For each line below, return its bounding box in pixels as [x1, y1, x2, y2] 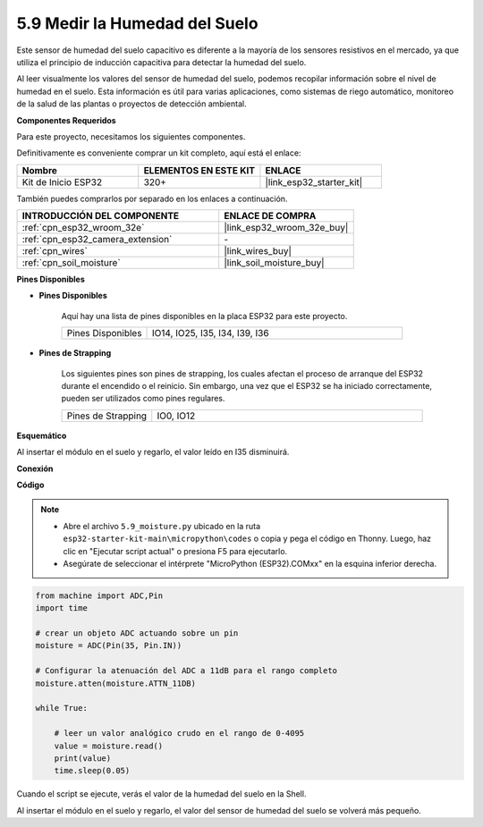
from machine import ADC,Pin [35, 590, 164, 601]
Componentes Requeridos [16, 114, 116, 125]
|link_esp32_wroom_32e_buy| [224, 222, 349, 234]
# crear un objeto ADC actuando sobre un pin [35, 629, 239, 638]
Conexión [16, 463, 54, 474]
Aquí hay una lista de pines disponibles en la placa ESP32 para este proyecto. [61, 310, 348, 321]
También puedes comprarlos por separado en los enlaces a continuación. [16, 193, 288, 204]
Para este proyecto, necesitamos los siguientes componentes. [16, 131, 246, 142]
